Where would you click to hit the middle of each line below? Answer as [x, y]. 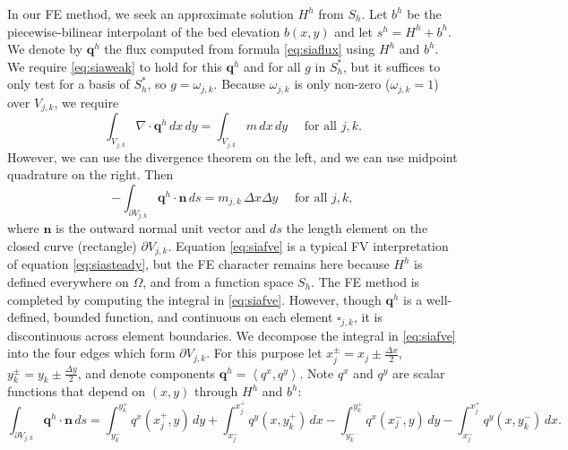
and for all [272, 66]
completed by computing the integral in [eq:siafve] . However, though [194, 299]
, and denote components [146, 372]
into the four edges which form [91, 353]
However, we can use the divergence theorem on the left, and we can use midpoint [232, 156]
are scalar [418, 372]
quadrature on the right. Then [90, 174]
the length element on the [357, 228]
